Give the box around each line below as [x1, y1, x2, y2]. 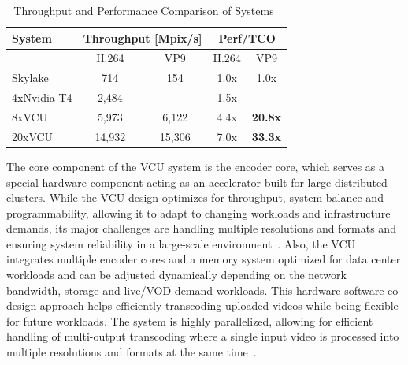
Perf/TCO [218, 29, 276, 46]
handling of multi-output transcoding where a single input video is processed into [6, 328, 399, 345]
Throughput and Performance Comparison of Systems [13, 2, 274, 18]
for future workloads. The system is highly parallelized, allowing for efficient [6, 312, 373, 329]
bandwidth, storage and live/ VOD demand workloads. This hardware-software [6, 281, 384, 298]
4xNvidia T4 [12, 89, 72, 106]
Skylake [12, 69, 49, 86]
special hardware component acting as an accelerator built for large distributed [6, 173, 388, 190]
